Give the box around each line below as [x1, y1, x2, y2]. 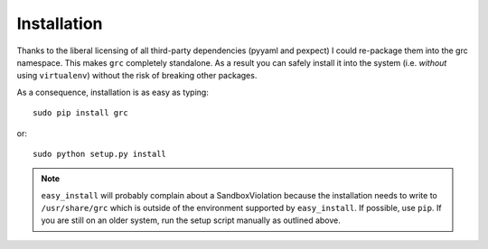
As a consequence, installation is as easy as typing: [16, 87, 210, 97]
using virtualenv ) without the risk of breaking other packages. [16, 70, 258, 81]
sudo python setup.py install [33, 149, 167, 159]
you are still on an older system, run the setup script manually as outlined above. [41, 215, 341, 226]
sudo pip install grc [33, 108, 128, 118]
